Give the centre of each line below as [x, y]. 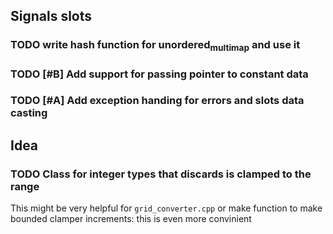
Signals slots [51, 16]
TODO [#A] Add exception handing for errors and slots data [157, 101]
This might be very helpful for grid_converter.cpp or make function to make [166, 208]
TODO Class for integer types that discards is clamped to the [161, 174]
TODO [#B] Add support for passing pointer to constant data [159, 74]
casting [29, 113]
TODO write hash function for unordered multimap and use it [155, 46]
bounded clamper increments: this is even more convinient [131, 219]
